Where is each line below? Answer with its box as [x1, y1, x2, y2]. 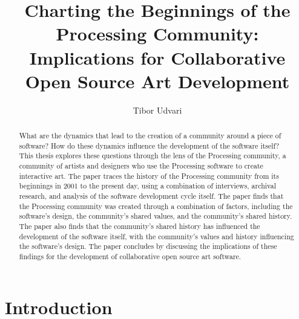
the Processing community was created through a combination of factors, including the [19, 201, 293, 211]
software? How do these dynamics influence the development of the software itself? [19, 140, 280, 150]
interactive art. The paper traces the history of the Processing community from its [19, 170, 279, 181]
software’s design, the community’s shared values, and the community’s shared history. [19, 211, 292, 221]
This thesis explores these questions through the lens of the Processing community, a [19, 150, 286, 161]
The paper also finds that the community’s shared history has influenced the [19, 221, 260, 231]
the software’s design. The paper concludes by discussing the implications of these [19, 241, 277, 251]
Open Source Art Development [25, 68, 290, 93]
